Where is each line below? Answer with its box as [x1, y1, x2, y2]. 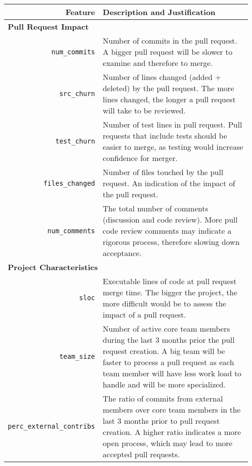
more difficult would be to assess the [103, 298, 226, 309]
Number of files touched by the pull [103, 166, 223, 177]
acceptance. [103, 247, 142, 258]
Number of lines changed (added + [103, 71, 221, 82]
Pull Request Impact [8, 21, 89, 32]
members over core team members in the [103, 404, 241, 415]
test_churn [55, 137, 95, 145]
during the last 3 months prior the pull [103, 334, 235, 345]
